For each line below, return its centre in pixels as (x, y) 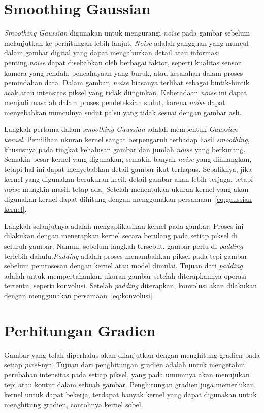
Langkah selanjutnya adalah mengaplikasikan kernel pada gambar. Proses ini (124, 226)
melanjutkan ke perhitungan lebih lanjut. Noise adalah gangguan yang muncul (126, 42)
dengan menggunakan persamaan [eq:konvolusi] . (79, 295)
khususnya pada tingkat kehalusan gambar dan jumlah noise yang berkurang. (125, 149)
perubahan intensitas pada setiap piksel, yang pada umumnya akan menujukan (127, 374)
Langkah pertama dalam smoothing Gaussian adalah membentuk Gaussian (121, 129)
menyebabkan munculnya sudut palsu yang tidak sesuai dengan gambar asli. (123, 112)
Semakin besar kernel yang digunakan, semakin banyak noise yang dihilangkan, (128, 159)
